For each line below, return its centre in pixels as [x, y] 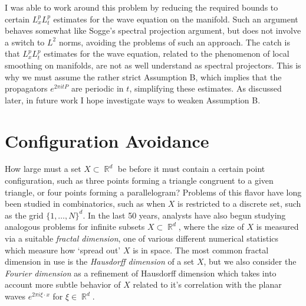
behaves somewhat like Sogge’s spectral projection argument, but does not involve [153, 30]
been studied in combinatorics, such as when [85, 204]
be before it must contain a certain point [191, 169]
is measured [277, 227]
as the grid [24, 215]
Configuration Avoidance [107, 140]
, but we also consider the [250, 261]
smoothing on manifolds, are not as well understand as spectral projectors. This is [153, 65]
